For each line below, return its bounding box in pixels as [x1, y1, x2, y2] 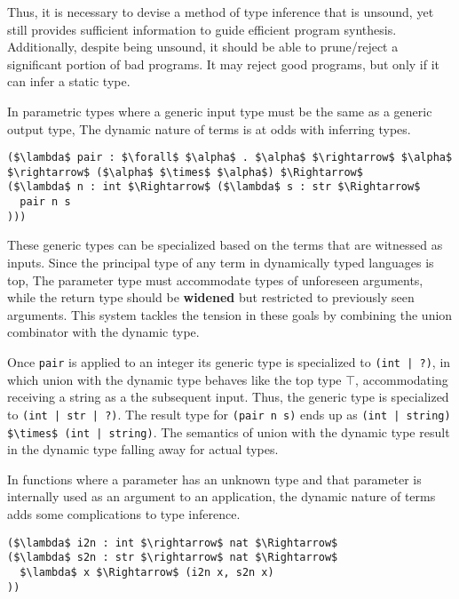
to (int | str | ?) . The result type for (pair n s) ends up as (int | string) [7, 404, 451, 423]
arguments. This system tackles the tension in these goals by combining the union [7, 305, 453, 323]
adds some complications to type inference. [7, 504, 241, 523]
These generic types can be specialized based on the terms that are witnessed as [7, 236, 443, 254]
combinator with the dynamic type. [7, 323, 200, 341]
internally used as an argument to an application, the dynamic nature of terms [7, 487, 436, 506]
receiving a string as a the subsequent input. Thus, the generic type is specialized [7, 387, 449, 406]
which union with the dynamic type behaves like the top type [7, 370, 342, 388]
